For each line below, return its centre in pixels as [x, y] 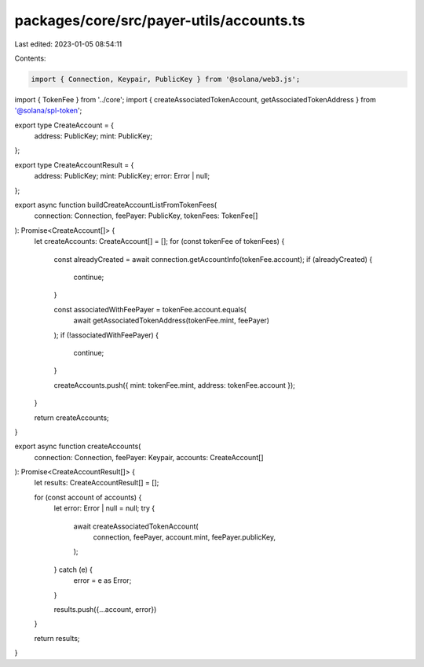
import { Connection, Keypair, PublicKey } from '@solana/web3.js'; [166, 79]
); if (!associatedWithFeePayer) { [106, 335]
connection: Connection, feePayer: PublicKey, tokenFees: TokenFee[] [146, 216]
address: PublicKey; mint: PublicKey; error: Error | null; [122, 176]
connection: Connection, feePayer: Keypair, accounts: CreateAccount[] [149, 457]
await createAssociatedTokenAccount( [136, 526]
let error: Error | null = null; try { [104, 508]
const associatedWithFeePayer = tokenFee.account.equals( [150, 309]
